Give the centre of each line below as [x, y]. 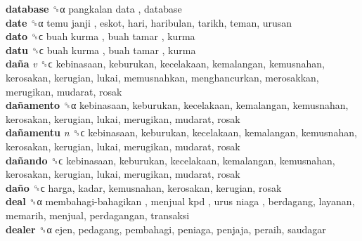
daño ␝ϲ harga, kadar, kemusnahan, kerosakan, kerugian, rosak [144, 187]
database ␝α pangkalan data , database [94, 8]
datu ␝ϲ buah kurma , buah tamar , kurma [101, 50]
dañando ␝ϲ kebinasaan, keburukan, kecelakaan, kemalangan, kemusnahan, [170, 160]
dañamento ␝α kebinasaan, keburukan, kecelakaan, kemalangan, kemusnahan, [177, 105]
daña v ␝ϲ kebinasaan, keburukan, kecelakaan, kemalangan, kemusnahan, [165, 64]
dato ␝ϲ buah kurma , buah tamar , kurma [101, 36]
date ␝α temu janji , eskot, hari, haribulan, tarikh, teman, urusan [149, 22]
